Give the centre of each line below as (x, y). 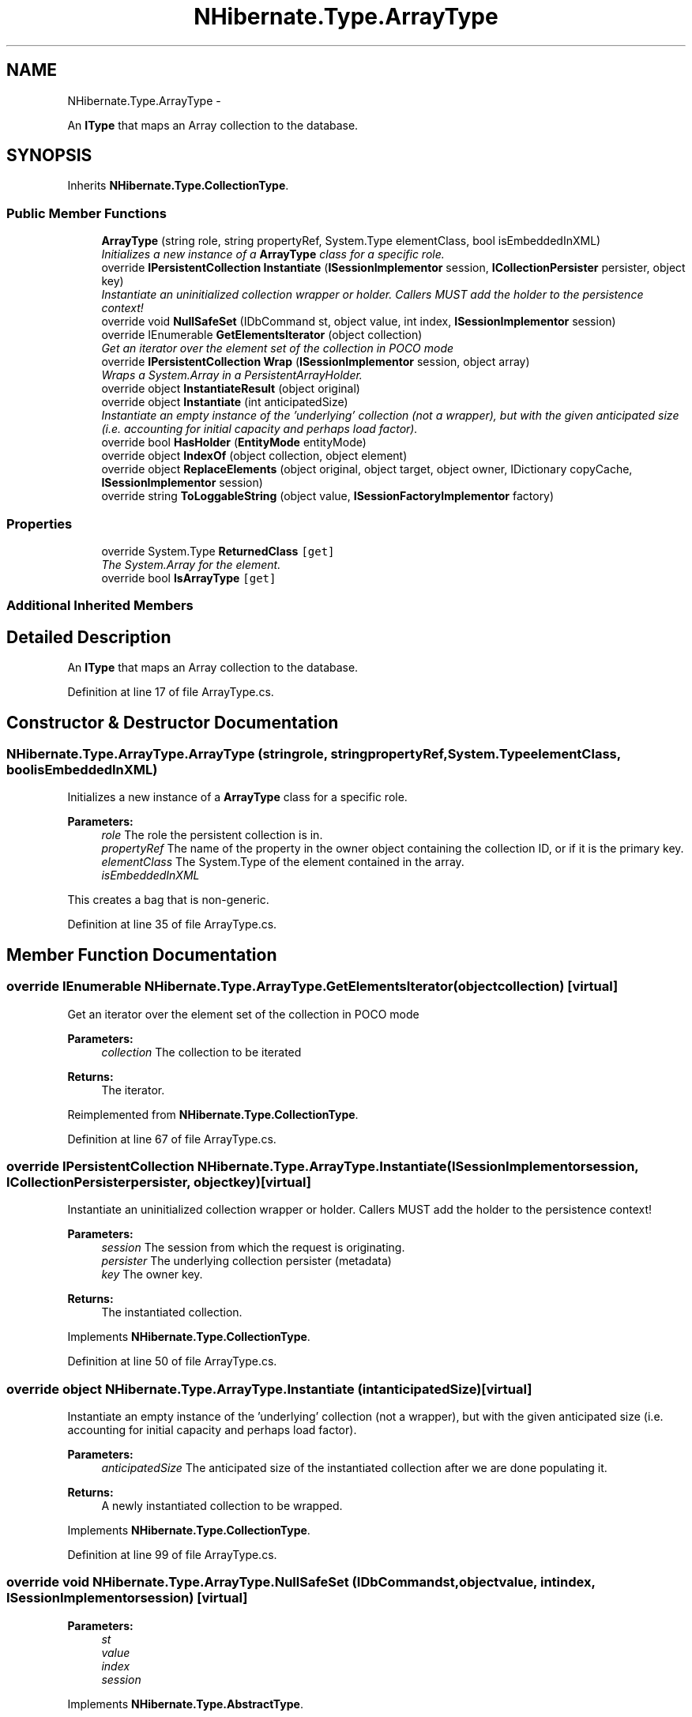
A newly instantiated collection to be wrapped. (222, 1506)
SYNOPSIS (49, 156)
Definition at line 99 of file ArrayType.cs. (172, 1555)
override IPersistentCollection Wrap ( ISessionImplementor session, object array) (316, 362)
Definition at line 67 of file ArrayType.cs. (172, 1139)
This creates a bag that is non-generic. (168, 900)
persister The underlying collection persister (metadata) (246, 1261)
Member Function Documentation (142, 955)
